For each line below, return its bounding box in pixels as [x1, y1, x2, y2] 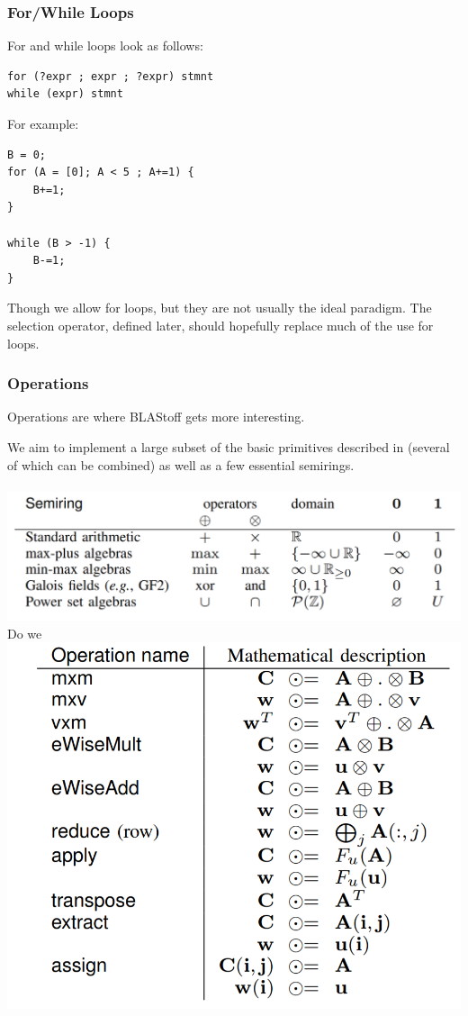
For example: [7, 114, 79, 132]
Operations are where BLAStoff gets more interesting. [7, 407, 305, 426]
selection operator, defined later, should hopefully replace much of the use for [7, 315, 434, 334]
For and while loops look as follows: [7, 36, 203, 55]
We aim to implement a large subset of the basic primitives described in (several [7, 437, 450, 456]
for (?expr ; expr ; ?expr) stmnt [7, 69, 214, 83]
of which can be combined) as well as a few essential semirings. [7, 455, 355, 474]
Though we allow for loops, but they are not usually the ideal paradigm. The [7, 298, 432, 317]
